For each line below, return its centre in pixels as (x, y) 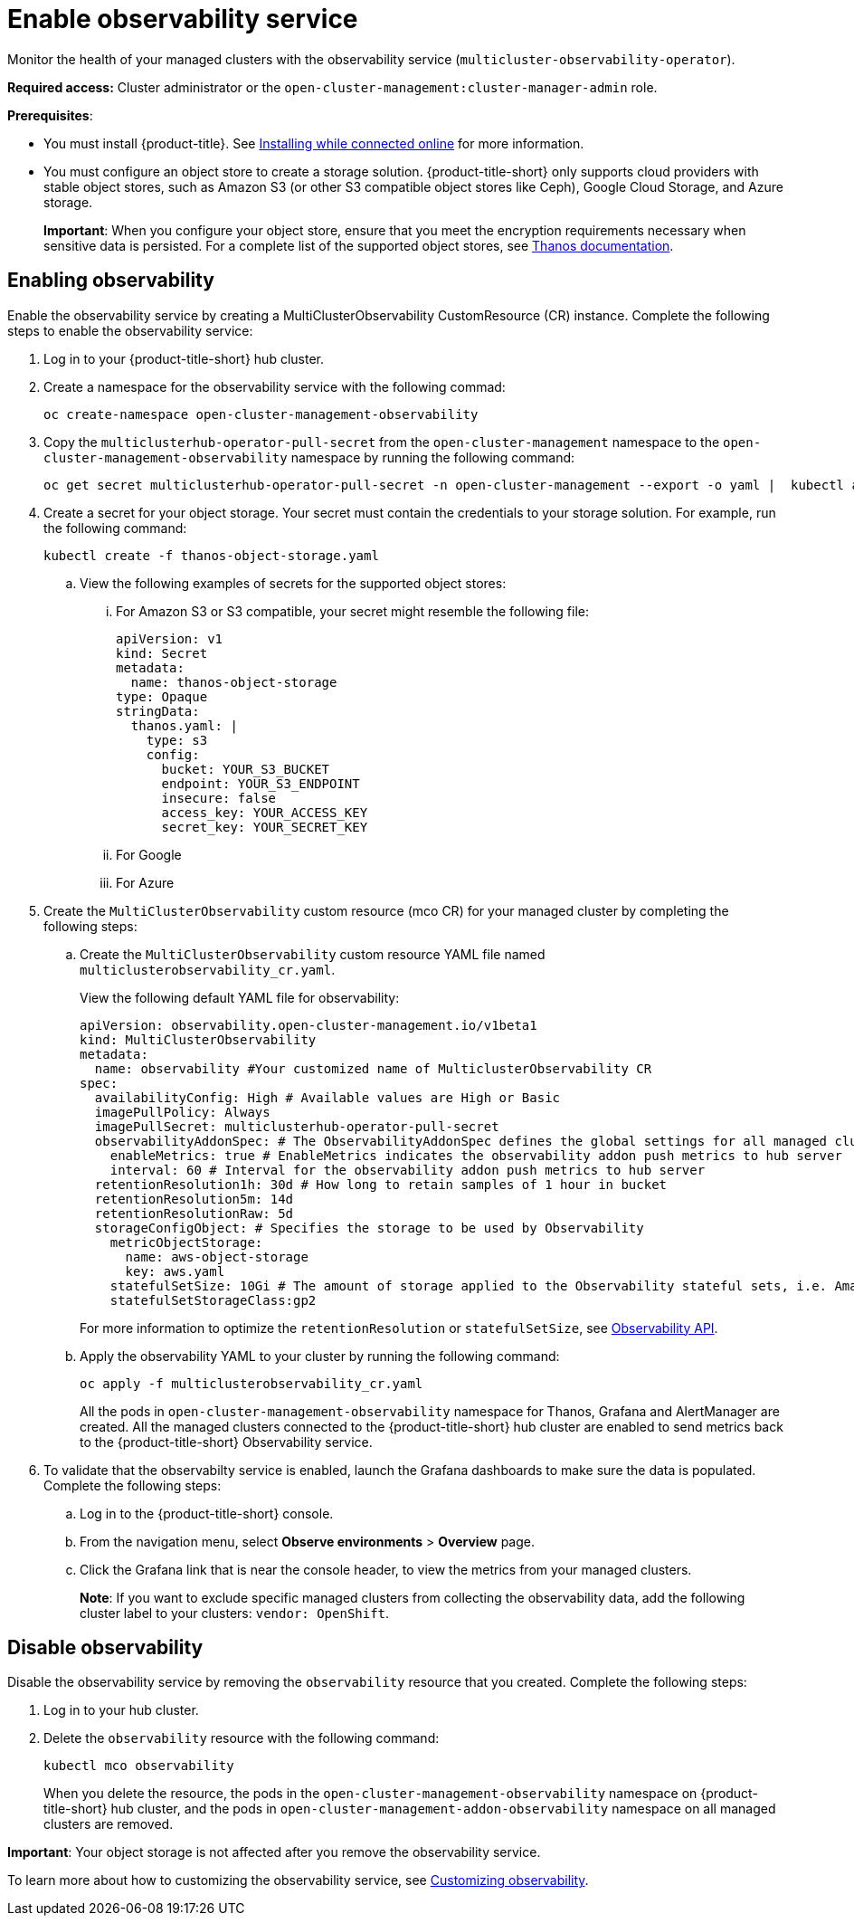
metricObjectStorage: (186, 1242)
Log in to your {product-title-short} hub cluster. (184, 358)
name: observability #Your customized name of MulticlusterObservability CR (373, 1068)
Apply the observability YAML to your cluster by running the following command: (320, 1356)
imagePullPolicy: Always (182, 1112)
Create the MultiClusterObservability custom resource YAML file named (313, 954)
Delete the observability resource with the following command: (242, 1738)
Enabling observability (111, 281)
